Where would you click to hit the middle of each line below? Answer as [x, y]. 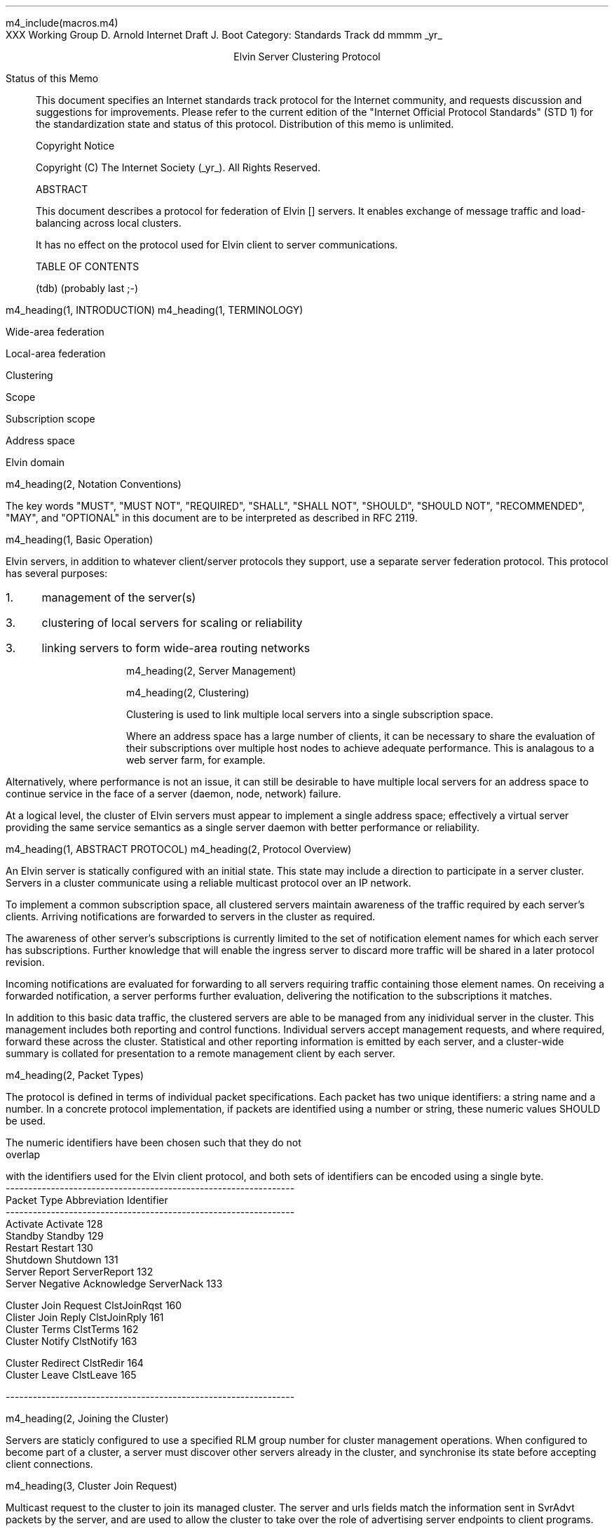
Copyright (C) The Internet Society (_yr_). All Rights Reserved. [178, 167]
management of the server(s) [119, 597]
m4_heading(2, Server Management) [211, 671]
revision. [25, 962]
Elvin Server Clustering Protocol [307, 57]
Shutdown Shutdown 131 [62, 1260]
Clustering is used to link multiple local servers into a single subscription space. [310, 714]
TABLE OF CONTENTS [88, 266]
